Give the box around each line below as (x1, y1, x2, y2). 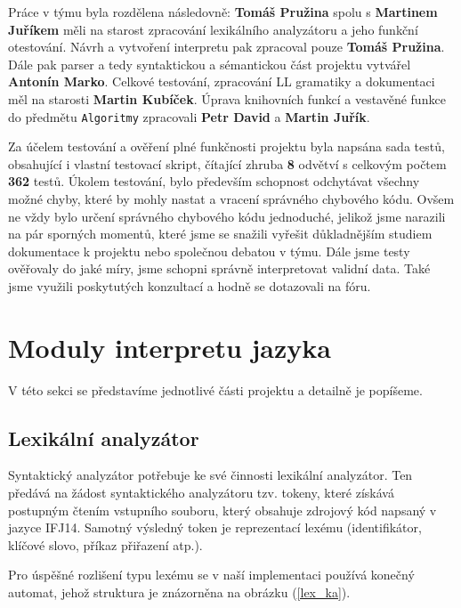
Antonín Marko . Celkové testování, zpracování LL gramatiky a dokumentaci (8, 72, 435, 91)
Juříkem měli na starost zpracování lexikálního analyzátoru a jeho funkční (8, 20, 418, 38)
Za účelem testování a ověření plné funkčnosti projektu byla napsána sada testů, (8, 137, 445, 156)
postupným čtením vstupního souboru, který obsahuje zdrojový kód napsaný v (8, 500, 437, 519)
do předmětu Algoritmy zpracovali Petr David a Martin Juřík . (8, 107, 370, 126)
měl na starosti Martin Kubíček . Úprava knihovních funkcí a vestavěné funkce (8, 89, 446, 108)
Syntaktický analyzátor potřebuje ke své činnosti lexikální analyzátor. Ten (8, 466, 413, 484)
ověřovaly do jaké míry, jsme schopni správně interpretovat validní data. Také (8, 259, 431, 278)
